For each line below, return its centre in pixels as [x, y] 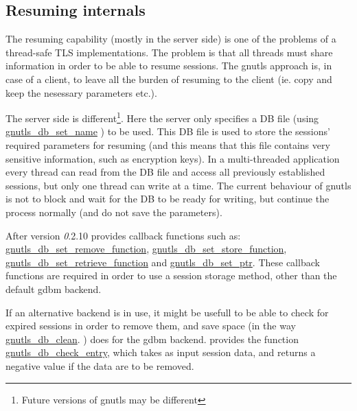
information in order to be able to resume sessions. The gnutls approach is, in [169, 66]
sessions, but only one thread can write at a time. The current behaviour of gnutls [178, 185]
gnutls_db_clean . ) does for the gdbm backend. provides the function [152, 339]
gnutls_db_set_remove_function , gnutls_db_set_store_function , [146, 249]
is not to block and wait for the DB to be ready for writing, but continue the [168, 199]
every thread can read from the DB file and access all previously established [165, 172]
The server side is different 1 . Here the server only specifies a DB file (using [162, 117]
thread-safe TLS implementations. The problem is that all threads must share [169, 52]
